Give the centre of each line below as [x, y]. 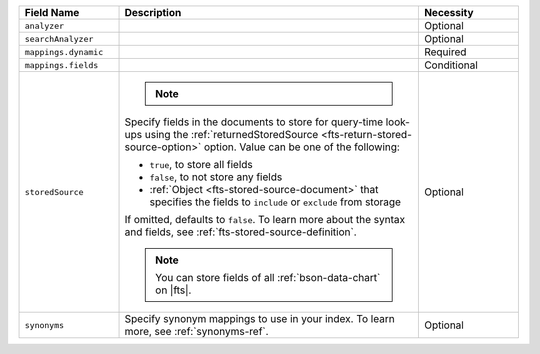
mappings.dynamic [64, 51]
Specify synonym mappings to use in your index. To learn [259, 318]
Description [153, 12]
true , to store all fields [201, 164]
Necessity [448, 12]
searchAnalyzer [59, 38]
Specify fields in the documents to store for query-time [254, 122]
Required [445, 52]
